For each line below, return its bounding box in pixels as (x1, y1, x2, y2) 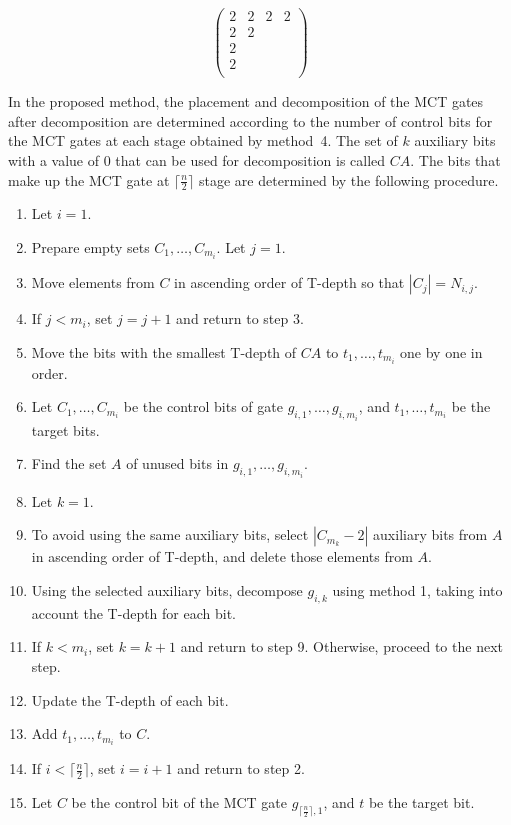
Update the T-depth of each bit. (31, 689, 229, 710)
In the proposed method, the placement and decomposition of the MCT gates (8, 91, 484, 112)
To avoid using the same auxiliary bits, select (31, 524, 309, 545)
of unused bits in (126, 453, 229, 474)
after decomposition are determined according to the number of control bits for (8, 110, 493, 131)
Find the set (31, 453, 107, 474)
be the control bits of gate (123, 396, 283, 417)
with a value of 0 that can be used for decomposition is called (8, 150, 386, 170)
